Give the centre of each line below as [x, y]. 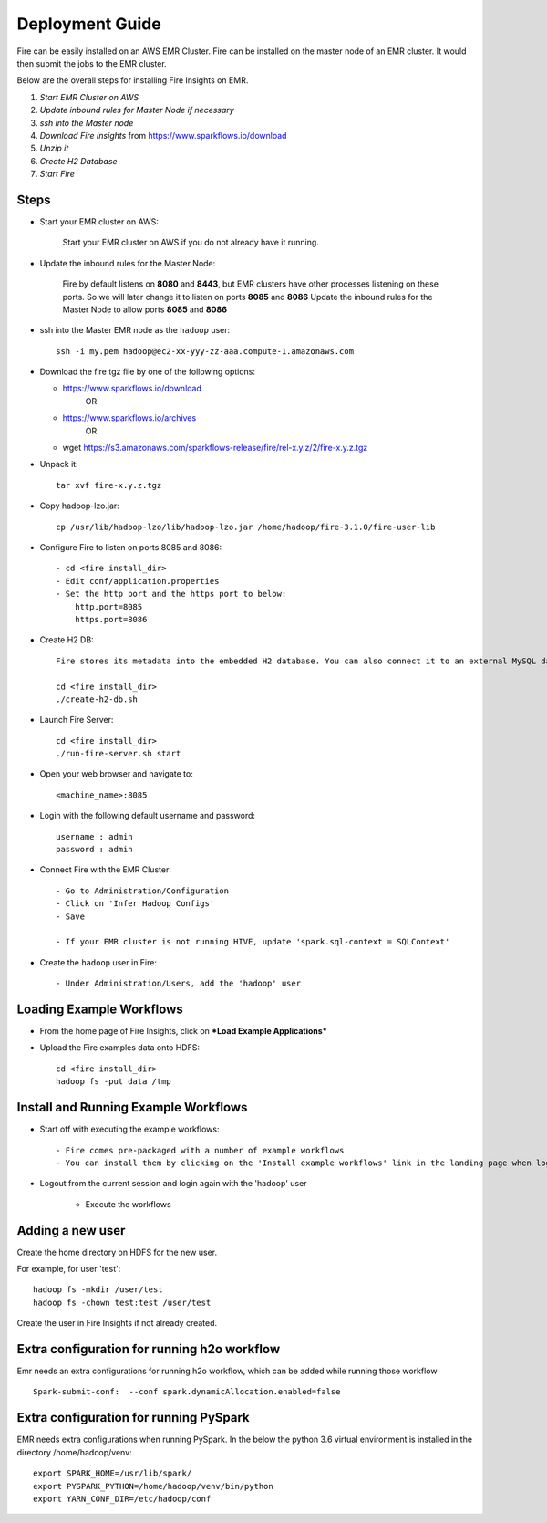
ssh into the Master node [87, 122]
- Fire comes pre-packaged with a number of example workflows [200, 1150]
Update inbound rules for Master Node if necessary [137, 110]
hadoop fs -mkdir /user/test [98, 1290]
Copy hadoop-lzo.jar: [80, 506]
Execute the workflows [129, 1204]
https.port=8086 [111, 619]
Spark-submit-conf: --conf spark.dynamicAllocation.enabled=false [187, 1392]
